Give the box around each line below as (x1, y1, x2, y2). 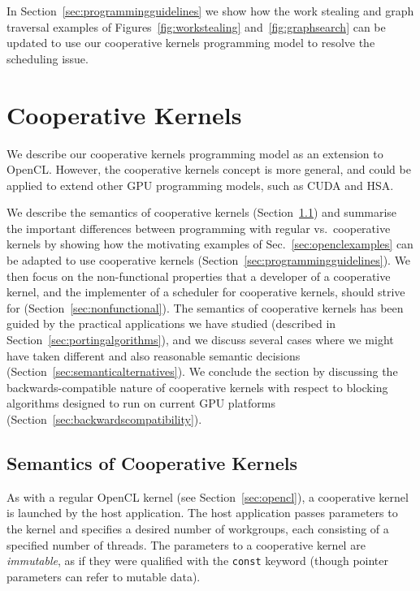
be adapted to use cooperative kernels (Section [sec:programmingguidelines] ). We (6, 252, 411, 269)
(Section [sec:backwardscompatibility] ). (6, 411, 202, 427)
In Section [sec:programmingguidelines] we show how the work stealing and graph (6, 2, 414, 19)
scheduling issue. (6, 50, 89, 67)
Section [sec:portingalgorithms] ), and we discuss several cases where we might (6, 331, 394, 348)
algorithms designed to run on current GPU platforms (6, 395, 275, 412)
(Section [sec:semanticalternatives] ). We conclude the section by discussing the (6, 363, 398, 380)
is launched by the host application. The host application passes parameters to (6, 504, 398, 521)
